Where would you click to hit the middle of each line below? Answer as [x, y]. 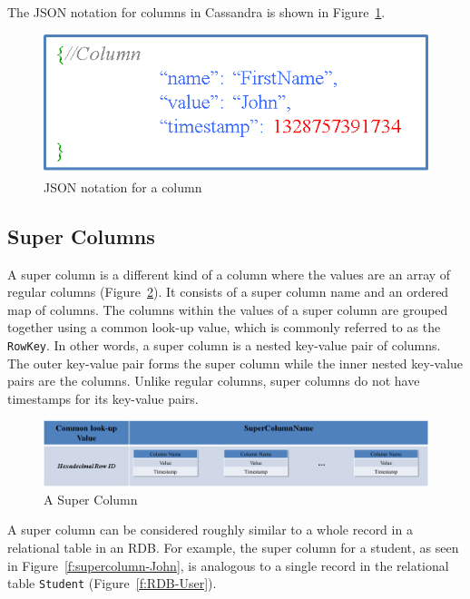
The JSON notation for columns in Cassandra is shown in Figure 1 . [196, 12]
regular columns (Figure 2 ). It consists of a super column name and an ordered [228, 292]
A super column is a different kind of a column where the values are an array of [229, 274]
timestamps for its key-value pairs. [103, 398]
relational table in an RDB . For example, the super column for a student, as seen [233, 548]
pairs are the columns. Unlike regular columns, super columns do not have [214, 381]
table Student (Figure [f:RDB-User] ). [112, 583]
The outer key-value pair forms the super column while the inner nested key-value [235, 363]
